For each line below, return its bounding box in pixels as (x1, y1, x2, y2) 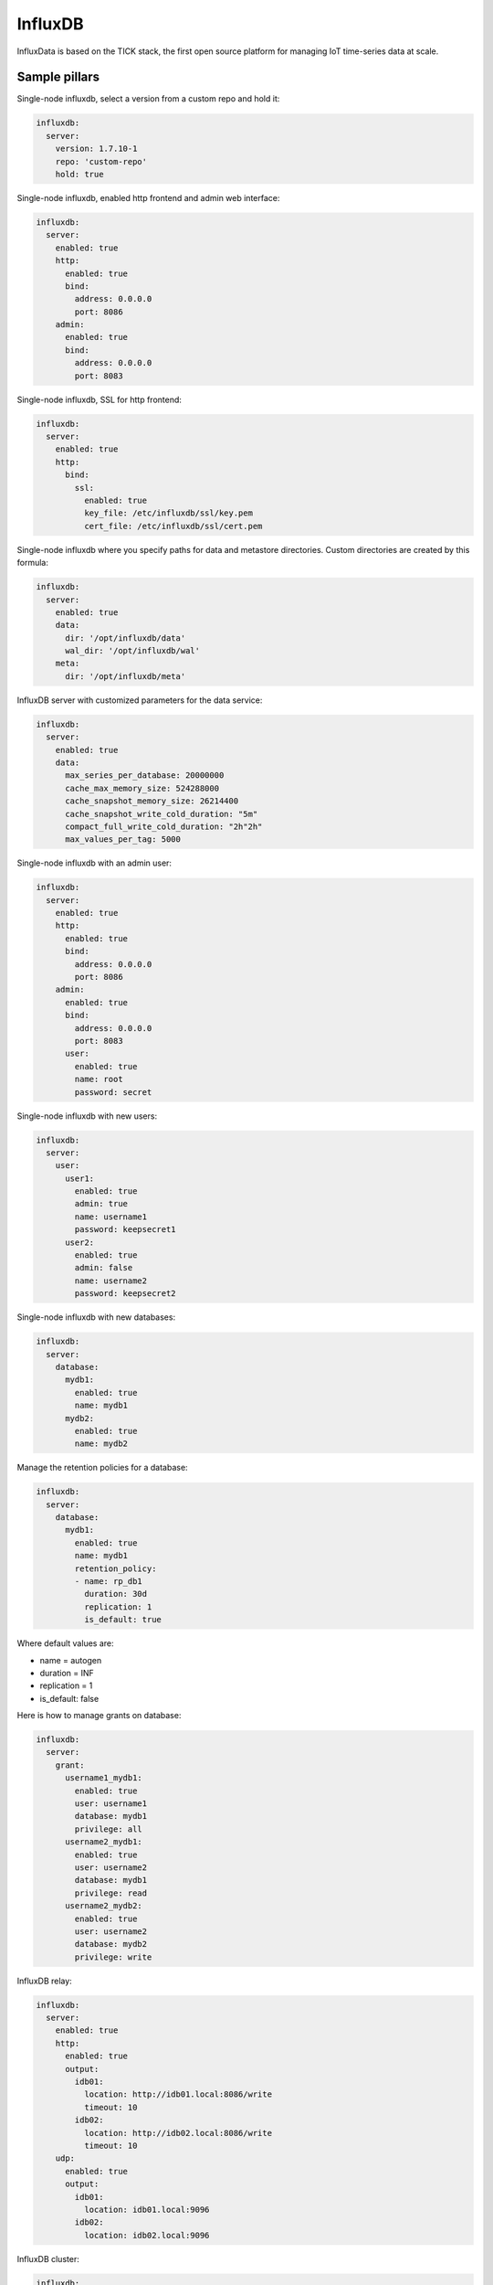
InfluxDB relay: (16, 1975, 72, 1986)
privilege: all (74, 1823, 143, 1834)
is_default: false (39, 1693, 100, 1704)
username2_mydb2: (65, 1901, 143, 1911)
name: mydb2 (74, 1439, 128, 1449)
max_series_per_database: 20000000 (65, 771, 225, 781)
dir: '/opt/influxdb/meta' (65, 671, 186, 681)
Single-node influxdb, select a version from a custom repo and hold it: (16, 93, 280, 104)
